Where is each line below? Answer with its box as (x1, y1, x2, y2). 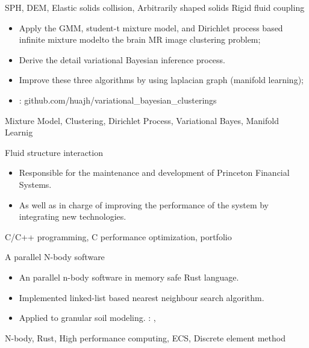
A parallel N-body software (5, 250, 105, 263)
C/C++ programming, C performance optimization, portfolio (5, 230, 232, 243)
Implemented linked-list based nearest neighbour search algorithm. (19, 291, 264, 303)
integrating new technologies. (19, 210, 126, 223)
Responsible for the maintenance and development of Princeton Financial (19, 166, 290, 179)
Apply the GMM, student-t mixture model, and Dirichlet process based (19, 21, 283, 34)
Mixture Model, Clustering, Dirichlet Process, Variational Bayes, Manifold (5, 114, 279, 126)
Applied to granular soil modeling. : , (19, 311, 156, 324)
